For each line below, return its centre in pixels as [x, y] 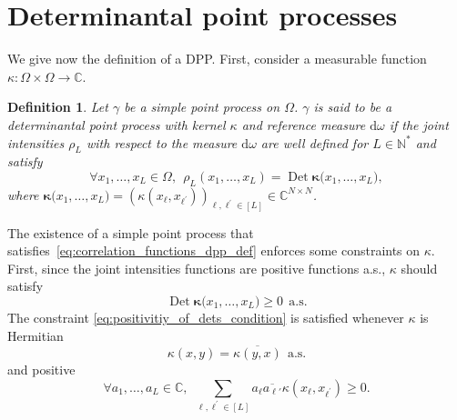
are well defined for [315, 142]
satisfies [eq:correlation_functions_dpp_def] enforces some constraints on [214, 250]
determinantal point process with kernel [117, 124]
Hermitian [36, 335]
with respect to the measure [162, 142]
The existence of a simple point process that [131, 232]
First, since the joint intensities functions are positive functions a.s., [197, 268]
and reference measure [304, 124]
